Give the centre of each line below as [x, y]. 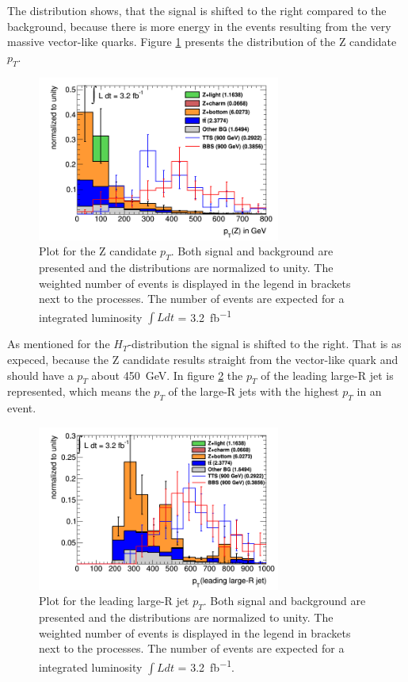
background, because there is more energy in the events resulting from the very [199, 26]
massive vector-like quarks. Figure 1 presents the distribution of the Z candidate [202, 42]
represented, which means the [79, 391]
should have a [40, 375]
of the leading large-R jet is [327, 375]
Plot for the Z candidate [98, 251]
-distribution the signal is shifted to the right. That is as [265, 344]
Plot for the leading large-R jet [114, 601]
